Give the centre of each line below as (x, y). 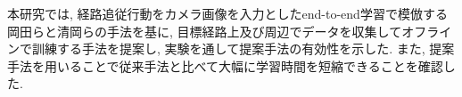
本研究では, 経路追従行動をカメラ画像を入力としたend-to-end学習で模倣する (227, 13)
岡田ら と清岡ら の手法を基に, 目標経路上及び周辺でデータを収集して (205, 31)
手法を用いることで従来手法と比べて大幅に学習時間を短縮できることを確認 (225, 65)
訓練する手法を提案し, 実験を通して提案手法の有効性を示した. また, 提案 (243, 48)
